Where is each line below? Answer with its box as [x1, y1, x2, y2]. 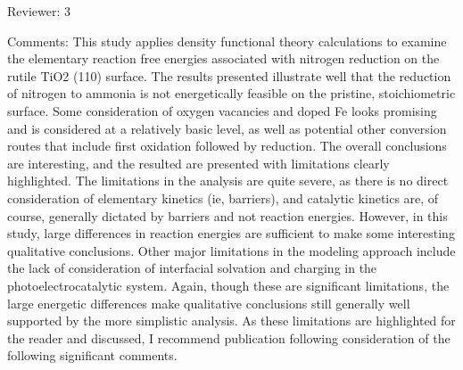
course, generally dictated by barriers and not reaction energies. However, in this [7, 206, 448, 225]
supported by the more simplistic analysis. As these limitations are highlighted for [7, 311, 456, 330]
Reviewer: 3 [7, 2, 70, 20]
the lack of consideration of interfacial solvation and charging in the [7, 259, 377, 277]
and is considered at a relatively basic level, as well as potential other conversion [7, 119, 447, 137]
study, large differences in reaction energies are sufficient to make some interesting [7, 224, 455, 243]
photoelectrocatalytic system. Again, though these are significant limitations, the [7, 275, 450, 294]
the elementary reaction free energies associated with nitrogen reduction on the [7, 49, 440, 68]
